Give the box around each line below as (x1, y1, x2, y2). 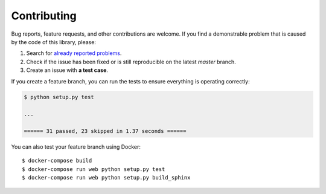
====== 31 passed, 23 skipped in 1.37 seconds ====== (24, 128, 187, 135)
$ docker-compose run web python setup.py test (22, 166, 165, 172)
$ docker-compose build (22, 157, 92, 164)
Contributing (11, 9, 77, 22)
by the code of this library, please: (11, 38, 97, 45)
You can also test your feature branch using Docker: (11, 143, 141, 150)
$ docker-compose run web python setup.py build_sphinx (22, 174, 191, 181)
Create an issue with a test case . (26, 66, 109, 74)
